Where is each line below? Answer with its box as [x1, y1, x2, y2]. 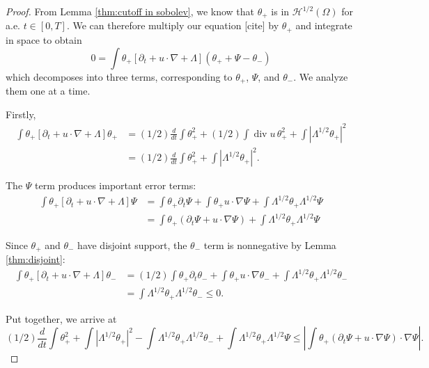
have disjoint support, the [77, 237, 187, 252]
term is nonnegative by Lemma [203, 237, 336, 252]
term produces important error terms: [35, 178, 196, 193]
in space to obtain [6, 32, 82, 47]
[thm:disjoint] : [6, 252, 65, 266]
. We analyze [293, 69, 348, 83]
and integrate [295, 18, 352, 33]
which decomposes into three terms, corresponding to [6, 69, 233, 83]
